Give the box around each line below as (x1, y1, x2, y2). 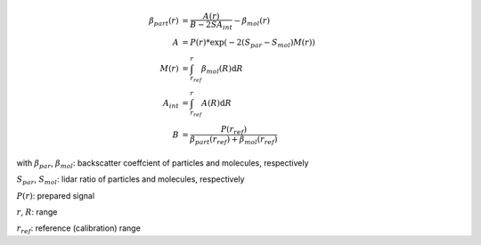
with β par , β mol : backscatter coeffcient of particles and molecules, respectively (16, 157, 309, 170)
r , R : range (16, 206, 58, 217)
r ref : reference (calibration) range (16, 223, 142, 236)
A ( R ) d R (200, 98, 232, 109)
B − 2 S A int (190, 19, 233, 31)
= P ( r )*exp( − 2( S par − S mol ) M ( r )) (182, 37, 315, 49)
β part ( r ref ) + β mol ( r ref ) (190, 135, 278, 147)
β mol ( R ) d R (200, 63, 244, 76)
